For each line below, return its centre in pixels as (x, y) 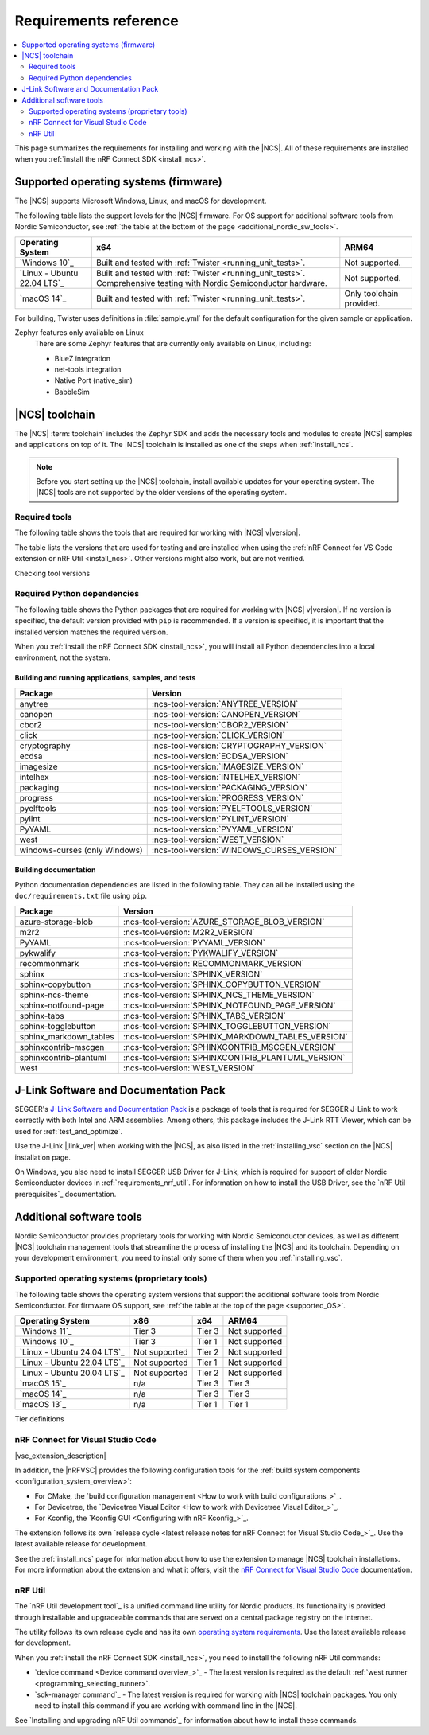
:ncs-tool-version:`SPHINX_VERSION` (193, 973)
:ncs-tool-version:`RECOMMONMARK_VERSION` (214, 963)
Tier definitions (39, 1419)
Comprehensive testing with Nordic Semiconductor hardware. (211, 283)
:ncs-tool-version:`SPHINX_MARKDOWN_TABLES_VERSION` (236, 1036)
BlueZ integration (83, 358)
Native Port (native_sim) (93, 380)
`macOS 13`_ (43, 1405)
